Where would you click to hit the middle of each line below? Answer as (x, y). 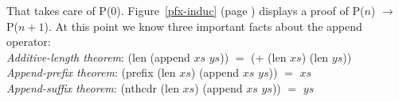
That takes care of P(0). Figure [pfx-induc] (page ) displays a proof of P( (186, 10)
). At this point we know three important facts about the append (203, 26)
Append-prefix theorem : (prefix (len (91, 72)
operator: (29, 42)
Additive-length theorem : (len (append (98, 57)
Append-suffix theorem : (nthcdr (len (93, 87)
